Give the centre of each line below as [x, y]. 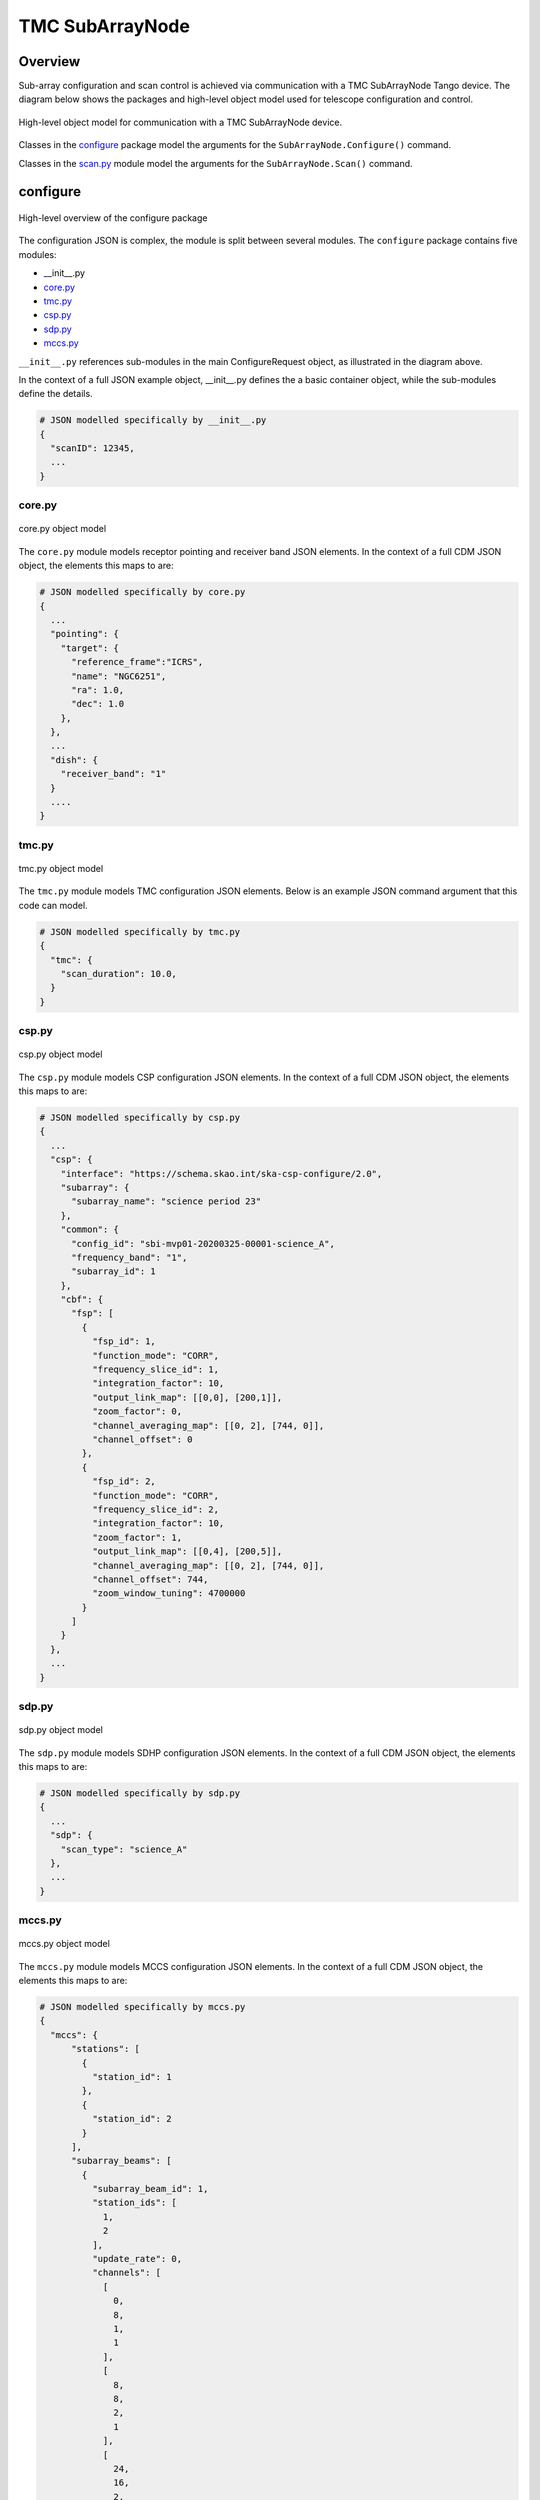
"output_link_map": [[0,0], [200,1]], [187, 1397]
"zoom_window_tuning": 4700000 [168, 1593]
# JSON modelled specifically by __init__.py [153, 420]
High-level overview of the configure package [113, 218]
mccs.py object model [64, 1944]
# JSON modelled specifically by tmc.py [139, 931]
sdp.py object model [61, 1730]
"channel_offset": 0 [142, 1439]
